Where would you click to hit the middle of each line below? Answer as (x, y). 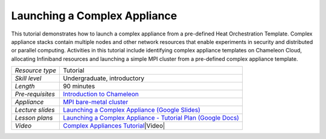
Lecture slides (35, 110)
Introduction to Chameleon (101, 94)
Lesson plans (34, 118)
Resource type (36, 70)
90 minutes (79, 86)
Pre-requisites (35, 94)
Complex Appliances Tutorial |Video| (114, 126)
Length (25, 86)
